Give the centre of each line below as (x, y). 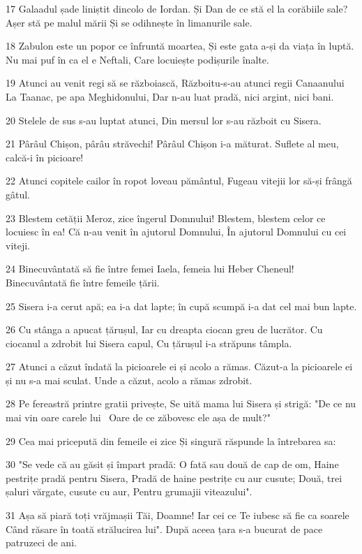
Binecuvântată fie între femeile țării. (83, 282)
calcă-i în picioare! (45, 157)
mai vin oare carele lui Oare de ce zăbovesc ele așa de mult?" (138, 417)
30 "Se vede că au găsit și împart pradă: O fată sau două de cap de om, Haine (172, 464)
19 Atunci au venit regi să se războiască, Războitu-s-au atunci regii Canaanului (175, 83)
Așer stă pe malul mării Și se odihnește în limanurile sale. (129, 22)
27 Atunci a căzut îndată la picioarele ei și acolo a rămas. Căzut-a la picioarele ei (179, 366)
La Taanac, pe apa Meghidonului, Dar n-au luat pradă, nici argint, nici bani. (170, 96)
